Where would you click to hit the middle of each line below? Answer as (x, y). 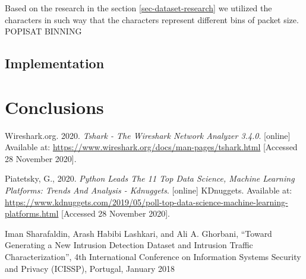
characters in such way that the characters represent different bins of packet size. (152, 19)
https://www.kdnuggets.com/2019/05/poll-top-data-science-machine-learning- (146, 202)
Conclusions (54, 107)
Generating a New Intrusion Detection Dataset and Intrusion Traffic (129, 245)
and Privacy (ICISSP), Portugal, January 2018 (90, 268)
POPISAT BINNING (43, 31)
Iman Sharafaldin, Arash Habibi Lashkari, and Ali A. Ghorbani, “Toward (138, 233)
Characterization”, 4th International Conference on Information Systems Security (153, 257)
